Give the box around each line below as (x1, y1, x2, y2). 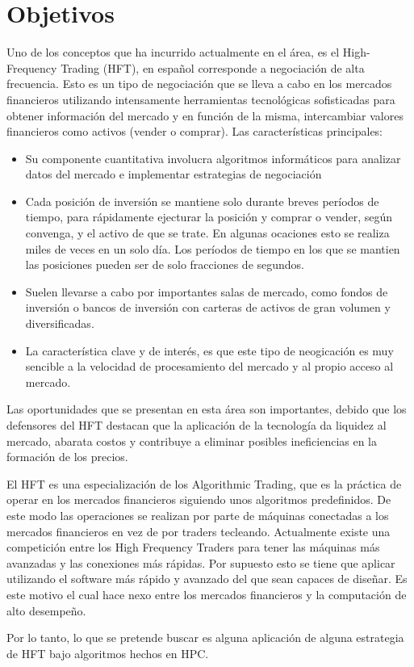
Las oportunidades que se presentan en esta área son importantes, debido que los (6, 401, 407, 417)
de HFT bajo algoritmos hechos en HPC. (6, 644, 209, 661)
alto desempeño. (6, 602, 86, 619)
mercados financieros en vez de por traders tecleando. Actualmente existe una (6, 522, 391, 539)
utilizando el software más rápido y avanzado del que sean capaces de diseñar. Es (6, 570, 408, 587)
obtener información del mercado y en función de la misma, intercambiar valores (6, 107, 404, 124)
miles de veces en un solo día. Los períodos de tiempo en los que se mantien (25, 240, 400, 257)
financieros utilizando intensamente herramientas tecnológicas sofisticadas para (6, 90, 395, 107)
